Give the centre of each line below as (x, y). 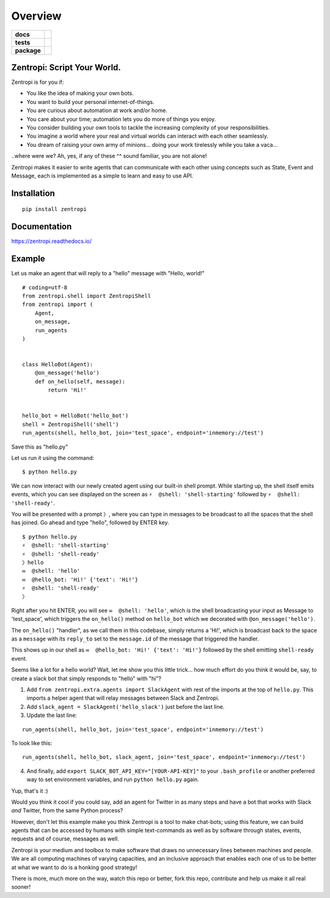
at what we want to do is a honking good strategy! (74, 867)
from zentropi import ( (58, 305)
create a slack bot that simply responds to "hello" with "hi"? (86, 678)
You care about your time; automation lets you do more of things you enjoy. (121, 119)
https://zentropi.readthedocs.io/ (51, 241)
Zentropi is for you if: (38, 82)
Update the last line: (52, 715)
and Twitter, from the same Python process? (67, 811)
